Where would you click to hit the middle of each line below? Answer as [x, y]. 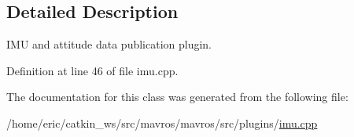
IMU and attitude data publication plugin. [109, 44]
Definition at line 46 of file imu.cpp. [92, 70]
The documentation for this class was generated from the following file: [177, 97]
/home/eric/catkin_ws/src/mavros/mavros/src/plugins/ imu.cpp [162, 123]
